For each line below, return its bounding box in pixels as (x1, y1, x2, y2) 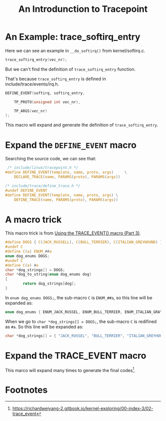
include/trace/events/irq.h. (5, 81, 59, 87)
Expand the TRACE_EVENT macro (5, 350, 147, 361)
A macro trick (5, 214, 62, 225)
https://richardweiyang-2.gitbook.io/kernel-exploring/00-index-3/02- (12, 406, 154, 412)
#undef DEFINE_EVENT (5, 188, 48, 193)
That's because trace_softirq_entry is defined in (5, 76, 106, 82)
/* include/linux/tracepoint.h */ (7, 165, 79, 170)
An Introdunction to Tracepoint (18, 3, 148, 15)
